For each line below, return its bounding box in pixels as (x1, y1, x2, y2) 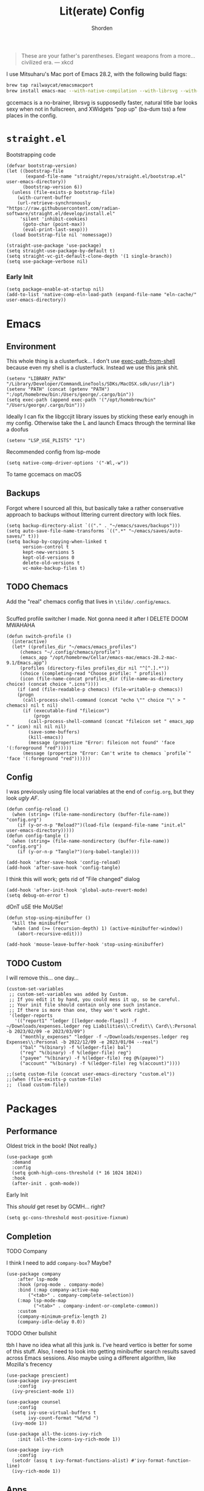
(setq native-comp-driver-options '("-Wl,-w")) (6, 460, 129, 466)
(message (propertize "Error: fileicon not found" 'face (28, 739, 175, 745)
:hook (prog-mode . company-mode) (17, 1281, 104, 1287)
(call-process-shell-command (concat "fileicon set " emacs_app (28, 718, 194, 724)
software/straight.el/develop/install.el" (6, 210, 115, 216)
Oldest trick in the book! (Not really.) (6, 1142, 97, 1150)
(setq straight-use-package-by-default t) (6, 247, 115, 254)
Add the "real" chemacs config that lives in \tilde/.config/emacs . (6, 598, 171, 605)
